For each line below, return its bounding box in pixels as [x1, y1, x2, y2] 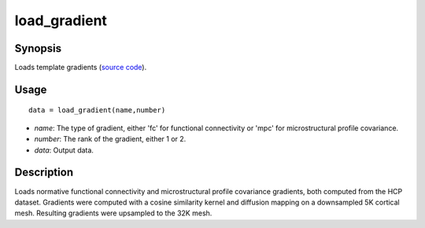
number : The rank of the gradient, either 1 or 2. [34, 134, 187, 144]
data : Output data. [34, 145, 94, 155]
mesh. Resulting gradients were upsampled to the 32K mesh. [14, 208, 213, 218]
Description [14, 166, 74, 179]
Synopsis [14, 42, 62, 55]
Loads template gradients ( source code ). [14, 63, 147, 72]
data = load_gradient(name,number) [28, 106, 166, 115]
